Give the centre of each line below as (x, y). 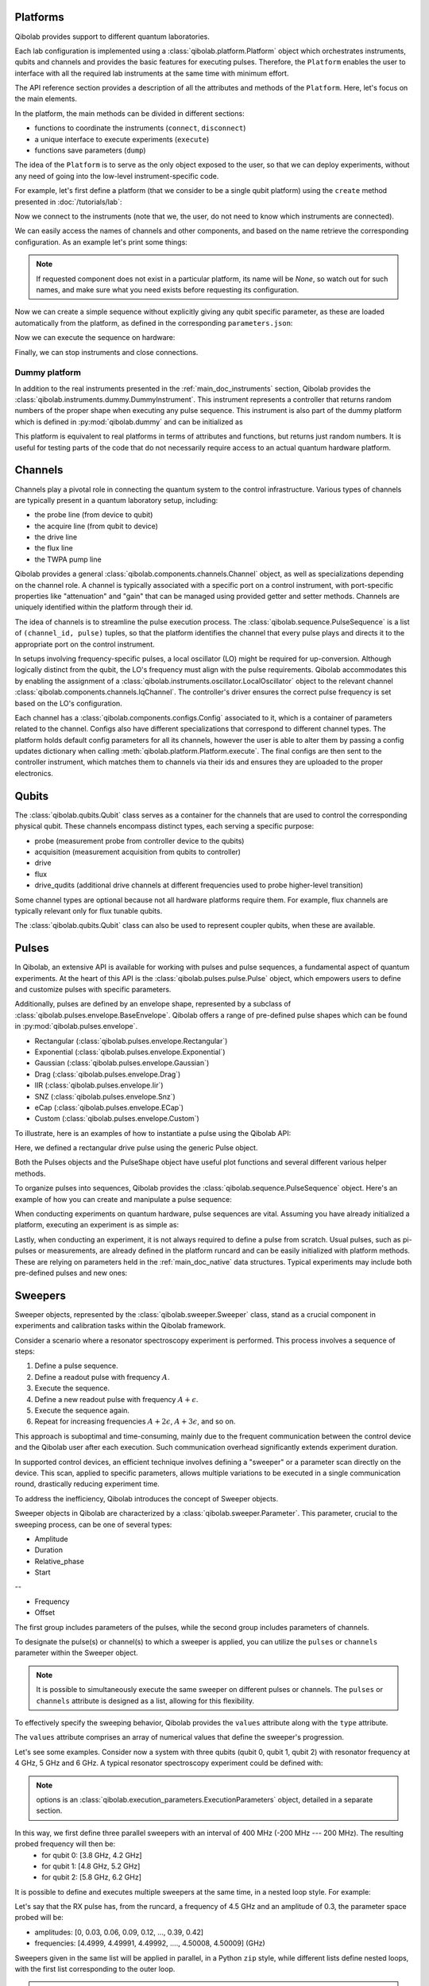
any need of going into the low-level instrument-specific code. (117, 176)
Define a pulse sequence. (76, 1366)
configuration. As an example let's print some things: (101, 241)
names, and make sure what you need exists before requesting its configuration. (168, 289)
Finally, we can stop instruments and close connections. (106, 352)
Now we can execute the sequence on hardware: (95, 338)
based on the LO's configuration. (68, 703)
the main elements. (46, 99)
